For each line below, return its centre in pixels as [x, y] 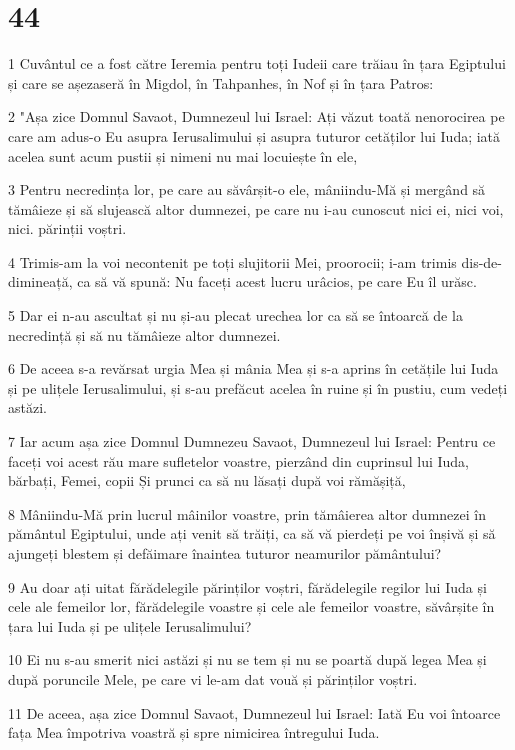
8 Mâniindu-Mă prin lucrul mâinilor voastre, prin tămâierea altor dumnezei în [247, 513]
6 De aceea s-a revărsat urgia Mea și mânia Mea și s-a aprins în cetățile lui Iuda [253, 368]
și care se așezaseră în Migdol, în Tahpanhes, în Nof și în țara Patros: [221, 82]
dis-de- [482, 261]
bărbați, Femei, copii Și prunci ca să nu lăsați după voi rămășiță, [207, 480]
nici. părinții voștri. [67, 228]
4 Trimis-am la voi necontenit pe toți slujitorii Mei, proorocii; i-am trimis [232, 261]
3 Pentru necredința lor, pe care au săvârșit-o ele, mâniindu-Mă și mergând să [247, 189]
